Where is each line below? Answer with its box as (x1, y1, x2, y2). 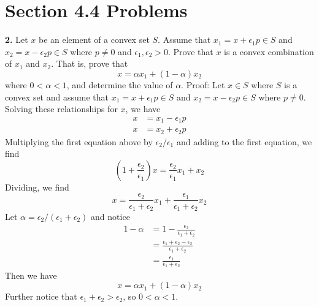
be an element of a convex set (38, 33, 150, 46)
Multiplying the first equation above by (5, 135, 153, 148)
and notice (91, 210, 130, 222)
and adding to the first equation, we (176, 135, 312, 148)
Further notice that (5, 290, 77, 303)
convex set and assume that (5, 90, 109, 103)
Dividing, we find (5, 180, 69, 193)
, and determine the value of (66, 78, 173, 91)
